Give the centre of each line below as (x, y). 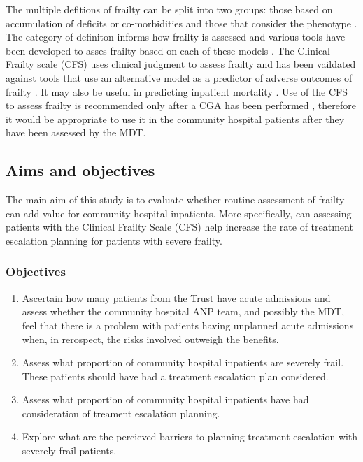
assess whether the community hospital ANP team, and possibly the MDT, (183, 311)
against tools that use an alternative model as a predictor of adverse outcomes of (179, 77)
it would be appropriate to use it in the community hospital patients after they (175, 118)
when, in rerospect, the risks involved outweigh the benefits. (150, 339)
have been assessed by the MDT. (76, 132)
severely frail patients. (69, 450)
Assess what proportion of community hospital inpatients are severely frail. (183, 362)
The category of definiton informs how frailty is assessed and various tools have (176, 37)
